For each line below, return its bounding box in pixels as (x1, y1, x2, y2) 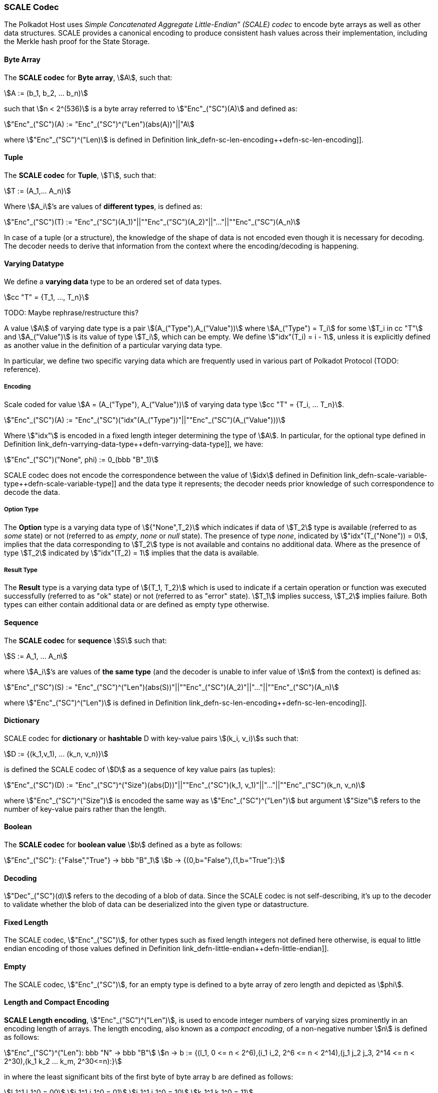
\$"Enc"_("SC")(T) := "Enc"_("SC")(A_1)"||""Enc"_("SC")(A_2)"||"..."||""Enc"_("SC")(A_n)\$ (4, 217, 301, 226)
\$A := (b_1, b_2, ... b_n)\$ (4, 88, 88, 97)
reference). (4, 365, 41, 374)
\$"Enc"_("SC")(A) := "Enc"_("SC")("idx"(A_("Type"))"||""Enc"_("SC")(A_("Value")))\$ (4, 415, 286, 424)
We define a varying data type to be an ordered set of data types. (4, 277, 222, 286)
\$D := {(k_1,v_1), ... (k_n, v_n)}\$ (4, 749, 108, 758)
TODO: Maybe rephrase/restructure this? (4, 308, 139, 317)
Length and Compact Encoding (4, 998, 109, 1007)
